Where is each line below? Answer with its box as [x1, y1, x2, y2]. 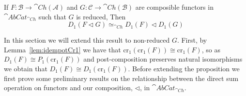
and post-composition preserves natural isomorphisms [83, 54, 243, 64]
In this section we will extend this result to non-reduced [4, 35, 170, 45]
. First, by [177, 35, 207, 45]
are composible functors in [135, 2, 214, 12]
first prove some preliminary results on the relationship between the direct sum [4, 73, 239, 83]
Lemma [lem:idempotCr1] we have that [4, 44, 121, 54]
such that [38, 11, 66, 21]
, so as [201, 44, 220, 54]
